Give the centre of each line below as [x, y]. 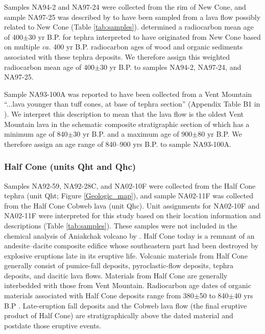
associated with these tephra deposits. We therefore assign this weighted [117, 56]
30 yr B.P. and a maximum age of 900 [133, 134]
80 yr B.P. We [220, 134]
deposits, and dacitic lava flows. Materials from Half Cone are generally [116, 275]
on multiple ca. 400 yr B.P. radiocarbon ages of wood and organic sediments [124, 47]
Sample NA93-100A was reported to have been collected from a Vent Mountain [128, 94]
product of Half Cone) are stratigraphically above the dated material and [119, 315]
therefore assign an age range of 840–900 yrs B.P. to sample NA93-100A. [118, 144]
